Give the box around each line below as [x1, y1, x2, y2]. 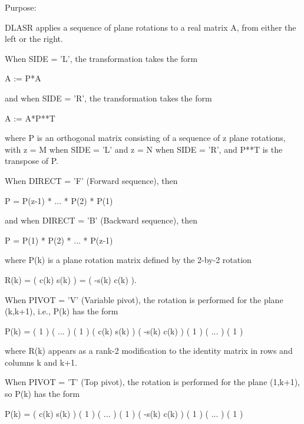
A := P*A [5, 72, 41, 84]
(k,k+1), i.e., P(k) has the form [5, 305, 118, 317]
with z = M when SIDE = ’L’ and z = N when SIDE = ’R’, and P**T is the [5, 143, 283, 155]
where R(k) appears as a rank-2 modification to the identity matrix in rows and [5, 344, 293, 357]
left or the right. [5, 32, 63, 45]
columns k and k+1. [5, 356, 77, 368]
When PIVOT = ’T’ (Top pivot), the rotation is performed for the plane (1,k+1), [5, 376, 300, 388]
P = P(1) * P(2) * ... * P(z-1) [5, 234, 113, 246]
